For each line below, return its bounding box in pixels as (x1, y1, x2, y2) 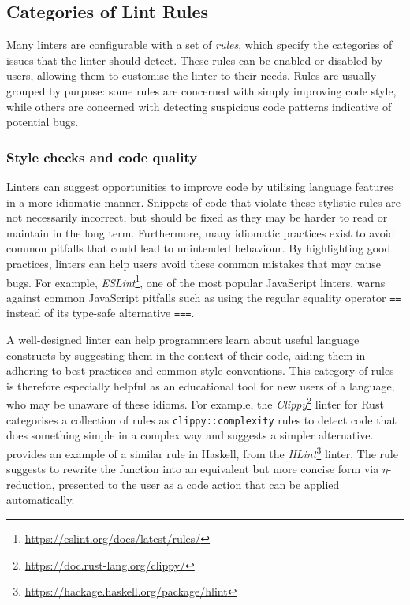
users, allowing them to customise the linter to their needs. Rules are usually (6, 67, 377, 84)
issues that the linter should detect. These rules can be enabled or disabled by (6, 51, 383, 68)
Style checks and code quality (6, 147, 198, 166)
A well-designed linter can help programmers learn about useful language (6, 331, 360, 348)
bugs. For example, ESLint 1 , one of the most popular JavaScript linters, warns (6, 271, 386, 290)
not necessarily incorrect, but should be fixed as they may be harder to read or (6, 209, 388, 226)
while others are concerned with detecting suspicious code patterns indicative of (6, 98, 392, 114)
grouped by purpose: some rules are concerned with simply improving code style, (6, 82, 397, 99)
